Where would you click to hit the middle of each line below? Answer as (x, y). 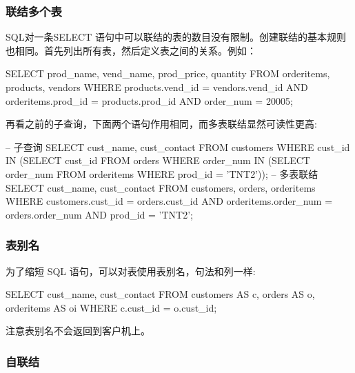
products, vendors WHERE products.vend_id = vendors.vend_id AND (157, 87)
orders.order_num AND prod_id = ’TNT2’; (99, 214)
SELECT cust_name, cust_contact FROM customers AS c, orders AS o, (160, 294)
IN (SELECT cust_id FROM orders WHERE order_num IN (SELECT (158, 160)
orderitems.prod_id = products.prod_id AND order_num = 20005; (149, 100)
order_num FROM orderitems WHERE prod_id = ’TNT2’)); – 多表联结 (162, 173)
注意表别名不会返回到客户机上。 (78, 331)
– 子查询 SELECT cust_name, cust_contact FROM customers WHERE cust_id (178, 147)
